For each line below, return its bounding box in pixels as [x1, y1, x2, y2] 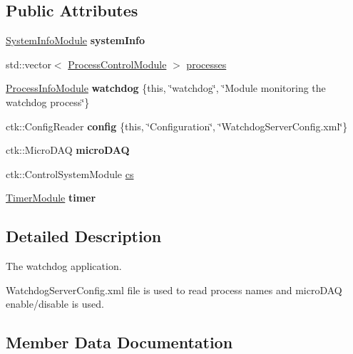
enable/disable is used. [6, 296, 104, 311]
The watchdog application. [6, 259, 122, 274]
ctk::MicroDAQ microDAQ [6, 142, 130, 157]
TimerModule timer [6, 190, 96, 205]
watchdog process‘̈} [6, 94, 90, 109]
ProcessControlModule [68, 56, 167, 71]
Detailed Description [6, 225, 162, 247]
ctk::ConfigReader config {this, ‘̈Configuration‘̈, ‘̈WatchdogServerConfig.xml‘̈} [6, 118, 348, 133]
